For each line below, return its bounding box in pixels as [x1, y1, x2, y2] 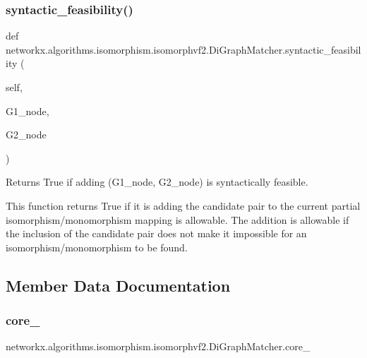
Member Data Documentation [6, 274, 231, 296]
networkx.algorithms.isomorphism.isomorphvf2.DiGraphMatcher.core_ [6, 339, 311, 354]
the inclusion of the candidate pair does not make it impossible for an [6, 226, 307, 241]
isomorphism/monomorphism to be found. [6, 239, 188, 254]
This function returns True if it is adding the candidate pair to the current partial [6, 198, 361, 213]
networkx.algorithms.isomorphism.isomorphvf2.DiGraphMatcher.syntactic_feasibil [6, 42, 361, 56]
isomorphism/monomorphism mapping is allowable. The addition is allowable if [6, 212, 349, 227]
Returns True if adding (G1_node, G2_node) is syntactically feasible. [6, 174, 308, 189]
